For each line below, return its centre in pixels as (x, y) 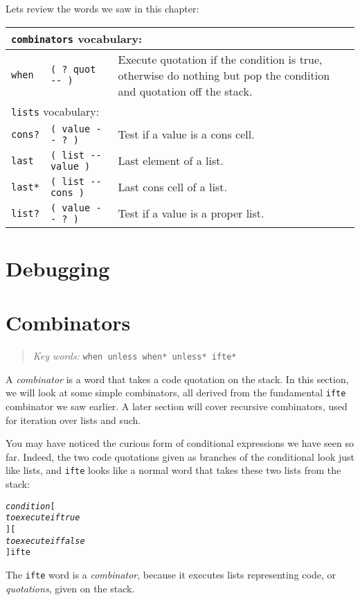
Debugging (58, 268)
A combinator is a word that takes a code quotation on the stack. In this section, (177, 379)
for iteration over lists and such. (73, 420)
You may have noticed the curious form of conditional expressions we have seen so (180, 443)
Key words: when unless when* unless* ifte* (135, 356)
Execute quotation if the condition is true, (220, 59)
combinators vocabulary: (77, 38)
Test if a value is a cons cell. (186, 134)
